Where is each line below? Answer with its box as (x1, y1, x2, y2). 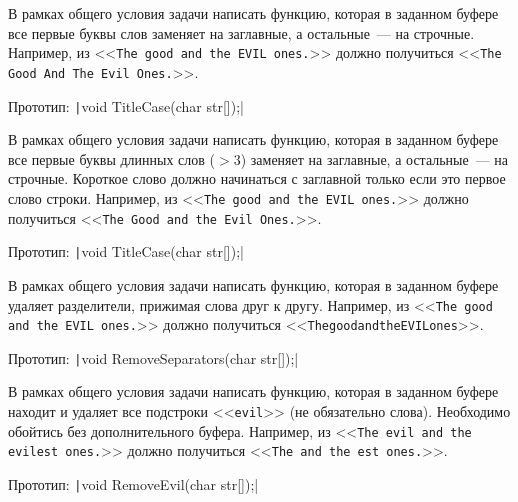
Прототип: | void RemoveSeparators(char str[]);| (8, 347, 299, 368)
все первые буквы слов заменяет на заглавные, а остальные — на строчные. (8, 22, 475, 43)
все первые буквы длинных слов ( (8, 148, 216, 169)
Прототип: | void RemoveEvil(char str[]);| (8, 474, 259, 495)
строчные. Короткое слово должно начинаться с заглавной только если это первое (8, 168, 506, 189)
